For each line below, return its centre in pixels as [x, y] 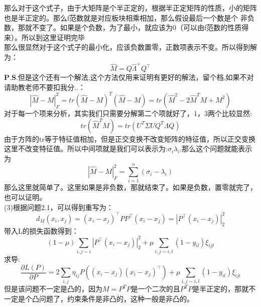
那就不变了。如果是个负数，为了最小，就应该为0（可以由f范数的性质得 [133, 27]
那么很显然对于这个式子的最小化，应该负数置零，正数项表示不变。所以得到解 [130, 47]
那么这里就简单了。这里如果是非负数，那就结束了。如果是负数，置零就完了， [130, 187]
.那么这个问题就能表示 [216, 148]
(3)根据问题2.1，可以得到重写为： [59, 207]
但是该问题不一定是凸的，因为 [53, 289]
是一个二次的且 [155, 289]
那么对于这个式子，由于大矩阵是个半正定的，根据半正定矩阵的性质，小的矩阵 [130, 8]
